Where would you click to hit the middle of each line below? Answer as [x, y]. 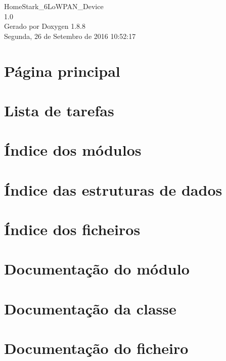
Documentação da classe [90, 308]
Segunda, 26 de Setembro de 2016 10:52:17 [70, 36]
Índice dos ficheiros [72, 229]
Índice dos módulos [73, 150]
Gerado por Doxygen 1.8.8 [45, 26]
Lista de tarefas [59, 110]
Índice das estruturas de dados [113, 189]
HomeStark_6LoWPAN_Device [54, 6]
